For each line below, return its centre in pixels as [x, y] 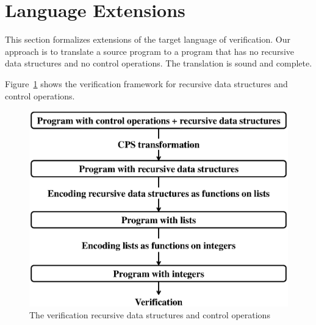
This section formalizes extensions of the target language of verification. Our [148, 39]
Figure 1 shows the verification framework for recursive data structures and [146, 83]
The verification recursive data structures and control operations [150, 315]
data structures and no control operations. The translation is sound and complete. [159, 63]
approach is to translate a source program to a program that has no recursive [149, 51]
